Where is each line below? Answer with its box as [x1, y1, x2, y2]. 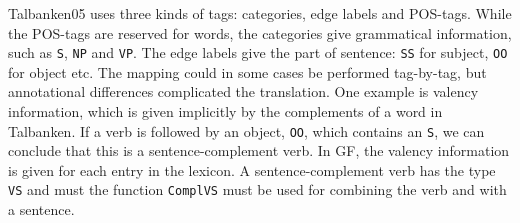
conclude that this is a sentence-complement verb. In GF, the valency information [8, 140, 510, 161]
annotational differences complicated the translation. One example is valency [8, 81, 479, 102]
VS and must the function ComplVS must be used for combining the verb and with [8, 179, 507, 200]
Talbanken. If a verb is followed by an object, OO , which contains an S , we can [8, 120, 485, 141]
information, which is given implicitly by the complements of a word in [8, 101, 443, 122]
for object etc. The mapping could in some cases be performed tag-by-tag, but [8, 61, 487, 82]
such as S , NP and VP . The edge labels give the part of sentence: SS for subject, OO [8, 42, 508, 63]
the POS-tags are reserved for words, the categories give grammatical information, [8, 22, 512, 43]
